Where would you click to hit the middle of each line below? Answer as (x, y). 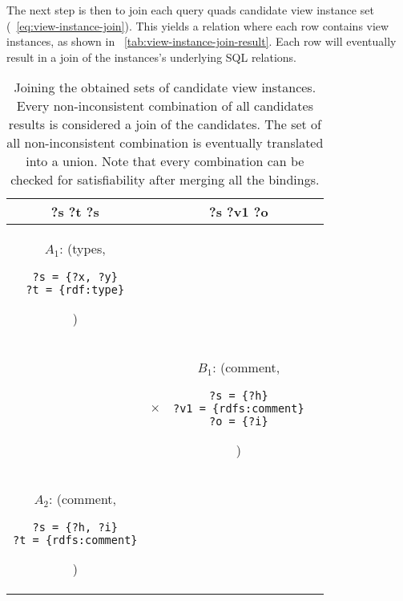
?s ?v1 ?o (238, 212)
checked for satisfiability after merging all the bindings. (165, 180)
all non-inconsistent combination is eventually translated (165, 143)
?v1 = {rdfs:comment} (238, 409)
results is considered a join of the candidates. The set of (165, 124)
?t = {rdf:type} (75, 290)
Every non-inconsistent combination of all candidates (165, 106)
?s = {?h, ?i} (75, 528)
